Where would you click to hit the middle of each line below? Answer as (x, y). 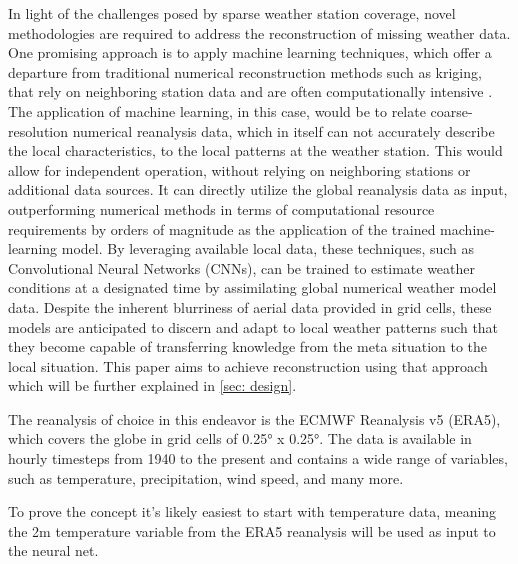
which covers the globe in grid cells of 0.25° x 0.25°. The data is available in (240, 438)
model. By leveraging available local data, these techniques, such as (268, 248)
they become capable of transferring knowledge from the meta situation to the (248, 346)
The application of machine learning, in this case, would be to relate (217, 110)
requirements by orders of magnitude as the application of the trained (222, 228)
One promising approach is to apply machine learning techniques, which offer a (250, 52)
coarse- (451, 110)
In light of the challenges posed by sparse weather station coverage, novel (232, 13)
